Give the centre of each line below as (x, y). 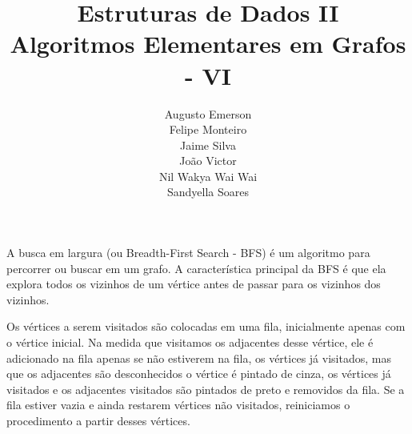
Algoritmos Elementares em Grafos (208, 44)
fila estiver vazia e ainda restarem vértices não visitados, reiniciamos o (178, 405)
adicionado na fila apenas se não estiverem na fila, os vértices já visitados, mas (199, 358)
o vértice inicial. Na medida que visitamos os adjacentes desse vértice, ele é (190, 342)
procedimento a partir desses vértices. (98, 420)
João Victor (208, 161)
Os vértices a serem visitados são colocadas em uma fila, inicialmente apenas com (206, 326)
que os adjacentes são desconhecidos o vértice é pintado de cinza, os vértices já (199, 374)
